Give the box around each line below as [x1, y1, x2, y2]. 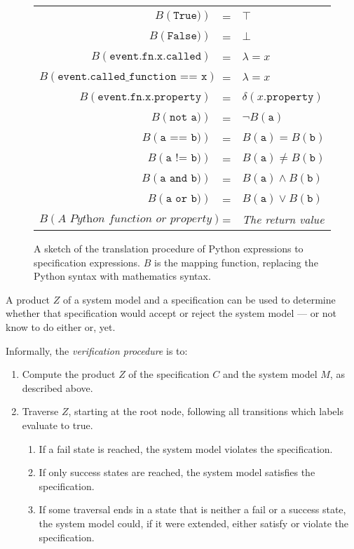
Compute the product [22, 367, 116, 381]
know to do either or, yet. [6, 319, 116, 334]
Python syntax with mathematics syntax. [34, 269, 211, 283]
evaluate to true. [22, 417, 93, 432]
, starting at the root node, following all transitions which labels [68, 404, 343, 419]
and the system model [222, 367, 318, 381]
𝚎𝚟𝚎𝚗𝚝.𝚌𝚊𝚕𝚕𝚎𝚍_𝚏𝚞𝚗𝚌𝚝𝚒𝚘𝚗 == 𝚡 [57, 70, 207, 82]
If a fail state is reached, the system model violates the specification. [39, 441, 333, 456]
